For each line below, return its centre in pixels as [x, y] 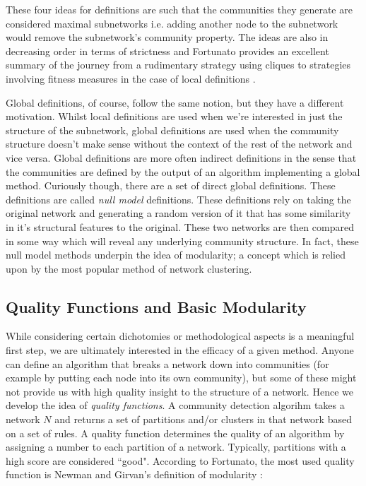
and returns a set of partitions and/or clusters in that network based [203, 419]
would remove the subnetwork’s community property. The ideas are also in [167, 37]
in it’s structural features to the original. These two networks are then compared [180, 226]
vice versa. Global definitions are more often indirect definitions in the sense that [181, 157]
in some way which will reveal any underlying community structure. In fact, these [182, 241]
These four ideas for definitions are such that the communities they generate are [179, 9]
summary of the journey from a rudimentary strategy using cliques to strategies [178, 65]
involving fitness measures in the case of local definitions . [131, 78]
